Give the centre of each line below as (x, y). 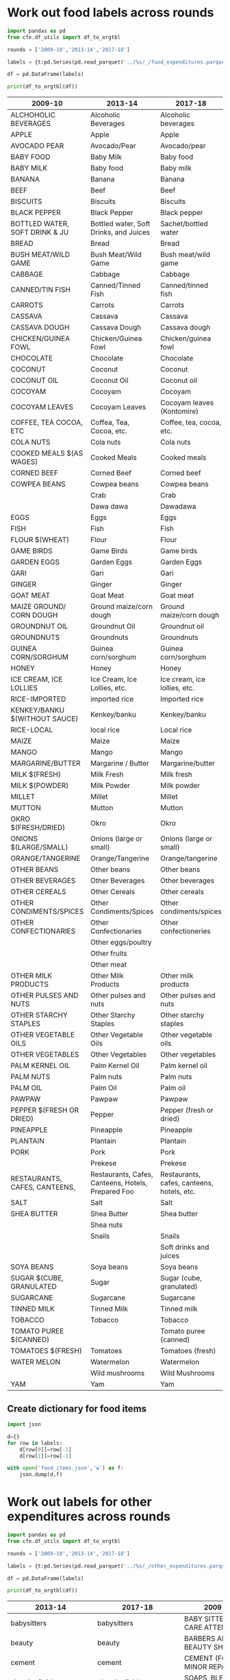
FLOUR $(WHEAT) (40, 540)
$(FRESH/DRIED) (38, 828)
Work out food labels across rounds (111, 13)
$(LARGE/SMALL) (39, 848)
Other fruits (109, 954)
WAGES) (24, 462)
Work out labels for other (79, 1502)
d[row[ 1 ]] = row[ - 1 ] (46, 1456)
